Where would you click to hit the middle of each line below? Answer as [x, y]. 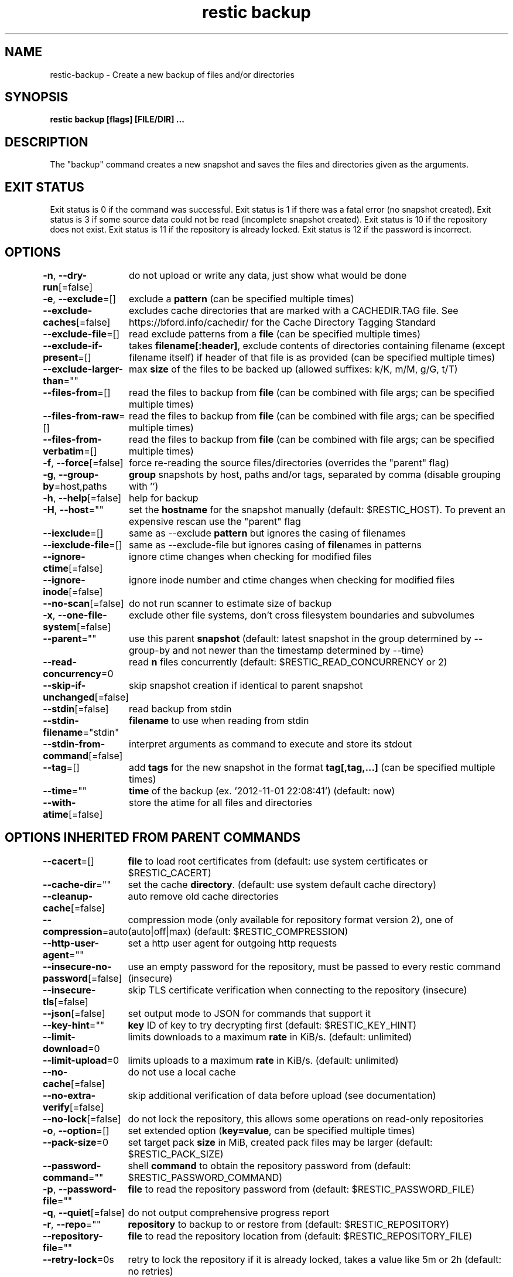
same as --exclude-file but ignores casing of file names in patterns [275, 544]
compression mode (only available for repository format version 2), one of [291, 919]
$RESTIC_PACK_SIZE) [176, 1154]
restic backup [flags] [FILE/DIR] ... [117, 119]
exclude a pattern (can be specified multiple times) [241, 298]
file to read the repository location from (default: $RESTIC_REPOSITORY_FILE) [300, 1236]
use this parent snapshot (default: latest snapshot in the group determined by [300, 638]
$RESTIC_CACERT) [170, 873]
